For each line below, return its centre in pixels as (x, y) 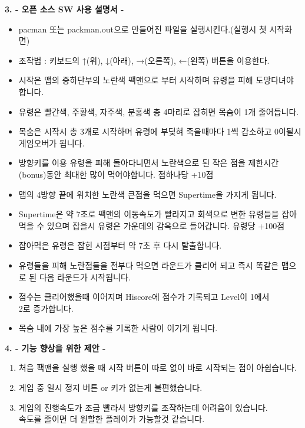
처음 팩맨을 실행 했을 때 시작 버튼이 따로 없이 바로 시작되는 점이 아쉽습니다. (158, 367)
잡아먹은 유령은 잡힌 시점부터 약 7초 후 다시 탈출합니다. (120, 245)
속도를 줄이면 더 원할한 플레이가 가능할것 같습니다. (112, 419)
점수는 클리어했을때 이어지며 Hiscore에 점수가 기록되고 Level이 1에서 (144, 297)
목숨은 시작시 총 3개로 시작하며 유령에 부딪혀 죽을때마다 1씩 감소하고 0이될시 (160, 131)
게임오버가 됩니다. (52, 143)
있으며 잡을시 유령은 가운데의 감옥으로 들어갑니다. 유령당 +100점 (166, 225)
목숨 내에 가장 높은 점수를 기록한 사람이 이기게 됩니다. (118, 328)
